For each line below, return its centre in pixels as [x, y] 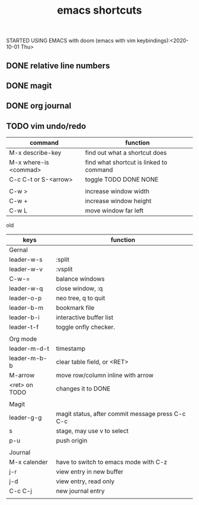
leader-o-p [25, 298]
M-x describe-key [35, 153]
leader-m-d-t [29, 349]
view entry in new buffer [90, 472]
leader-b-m [26, 308]
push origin [72, 441]
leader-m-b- [28, 358]
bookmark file [75, 308]
